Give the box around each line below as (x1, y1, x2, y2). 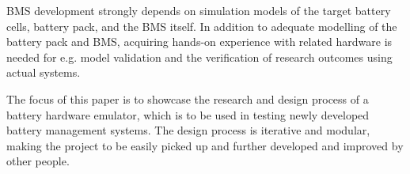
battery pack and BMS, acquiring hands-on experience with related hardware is (6, 33, 393, 50)
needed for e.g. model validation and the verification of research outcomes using (6, 48, 393, 65)
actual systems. (6, 64, 81, 81)
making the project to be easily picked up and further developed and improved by (6, 137, 404, 153)
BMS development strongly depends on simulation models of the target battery (6, 2, 391, 18)
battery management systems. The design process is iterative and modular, (6, 122, 370, 138)
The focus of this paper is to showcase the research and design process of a (6, 90, 369, 107)
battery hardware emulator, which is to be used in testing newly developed (6, 106, 370, 123)
